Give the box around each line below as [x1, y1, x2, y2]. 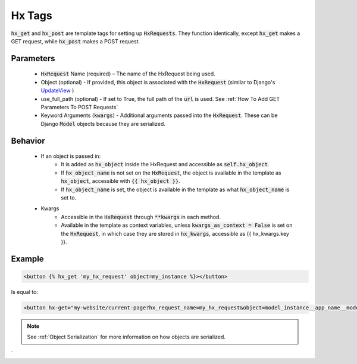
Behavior [11, 135, 46, 145]
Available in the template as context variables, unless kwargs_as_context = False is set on [61, 221, 293, 229]
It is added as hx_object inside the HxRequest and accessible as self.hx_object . [61, 161, 270, 168]
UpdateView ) [40, 87, 74, 94]
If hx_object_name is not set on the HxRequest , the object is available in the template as [61, 169, 281, 176]
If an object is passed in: [40, 153, 101, 160]
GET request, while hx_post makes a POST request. [11, 37, 140, 45]
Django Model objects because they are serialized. [40, 120, 166, 127]
